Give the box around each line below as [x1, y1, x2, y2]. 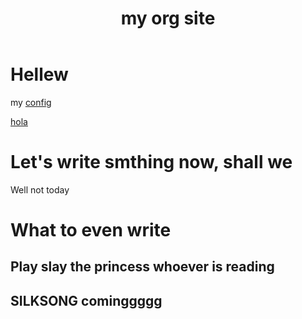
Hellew [10, 63, 69, 86]
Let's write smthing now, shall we [10, 151, 293, 174]
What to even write [10, 219, 172, 242]
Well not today [10, 183, 70, 196]
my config [10, 96, 52, 108]
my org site [120, 7, 216, 30]
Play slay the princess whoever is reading [10, 258, 275, 276]
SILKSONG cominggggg [10, 292, 163, 309]
